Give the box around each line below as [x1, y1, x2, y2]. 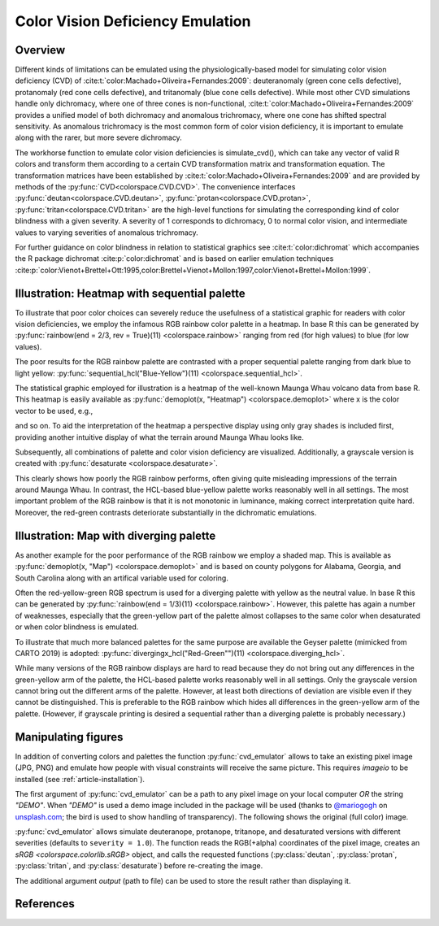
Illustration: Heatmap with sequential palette [15, 286, 246, 300]
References [15, 897, 75, 911]
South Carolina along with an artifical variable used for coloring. [15, 573, 229, 583]
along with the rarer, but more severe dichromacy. [15, 133, 182, 142]
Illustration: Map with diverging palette [15, 528, 216, 542]
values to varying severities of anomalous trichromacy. [15, 228, 198, 237]
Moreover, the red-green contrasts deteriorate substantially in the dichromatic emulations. [15, 507, 317, 517]
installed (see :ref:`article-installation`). [15, 774, 146, 784]
